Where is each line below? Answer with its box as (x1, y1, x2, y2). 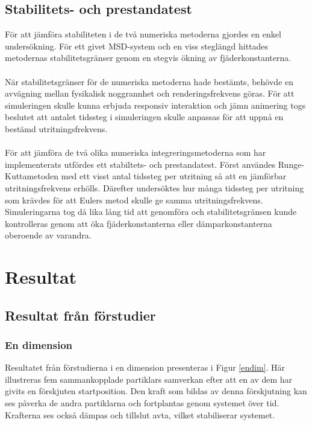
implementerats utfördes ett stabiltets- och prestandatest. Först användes (5, 158, 276, 170)
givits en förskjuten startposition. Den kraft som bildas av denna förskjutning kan (5, 385, 307, 397)
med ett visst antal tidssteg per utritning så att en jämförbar (61, 170, 287, 182)
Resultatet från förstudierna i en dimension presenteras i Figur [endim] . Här (5, 361, 285, 374)
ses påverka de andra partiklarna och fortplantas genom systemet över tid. (5, 397, 279, 409)
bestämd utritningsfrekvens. (5, 122, 108, 135)
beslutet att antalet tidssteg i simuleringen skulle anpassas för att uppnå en (5, 110, 284, 123)
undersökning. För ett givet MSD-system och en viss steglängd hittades (5, 39, 269, 52)
